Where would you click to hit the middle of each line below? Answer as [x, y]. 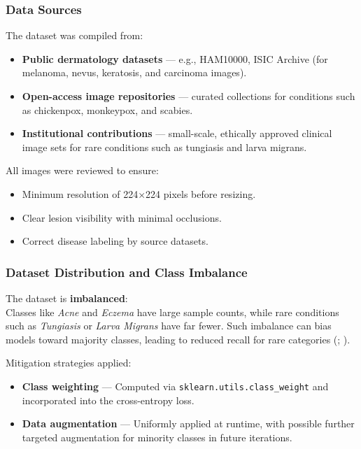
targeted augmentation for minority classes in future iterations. [157, 437]
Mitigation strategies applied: [69, 363]
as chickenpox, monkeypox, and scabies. [107, 109]
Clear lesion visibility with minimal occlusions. [122, 217]
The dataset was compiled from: [75, 35]
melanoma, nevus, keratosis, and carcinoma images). [134, 72]
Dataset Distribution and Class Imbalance [127, 272]
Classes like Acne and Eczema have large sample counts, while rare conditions [172, 312]
